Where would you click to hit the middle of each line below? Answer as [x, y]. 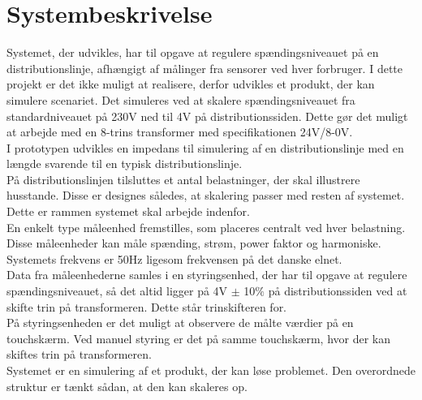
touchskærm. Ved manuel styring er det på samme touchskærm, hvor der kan [199, 338]
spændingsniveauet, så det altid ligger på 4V [117, 291]
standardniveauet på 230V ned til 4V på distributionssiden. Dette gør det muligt [207, 116]
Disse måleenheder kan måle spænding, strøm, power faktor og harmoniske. [194, 243]
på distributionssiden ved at [338, 291]
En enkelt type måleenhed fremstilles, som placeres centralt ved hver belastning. [206, 227]
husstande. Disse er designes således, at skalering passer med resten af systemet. [206, 195]
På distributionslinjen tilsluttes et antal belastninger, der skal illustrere [183, 179]
